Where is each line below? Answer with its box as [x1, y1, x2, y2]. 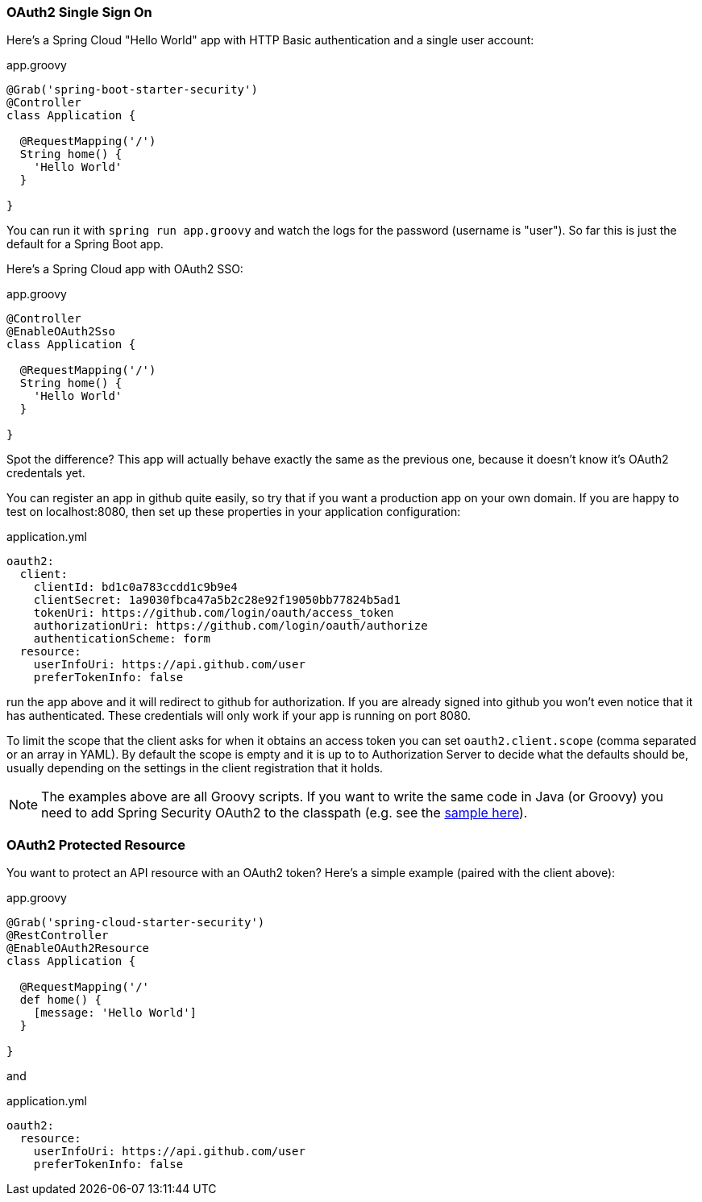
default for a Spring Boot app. [6, 237, 164, 252]
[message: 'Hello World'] [33, 1006, 197, 1020]
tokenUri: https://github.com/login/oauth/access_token [33, 606, 394, 620]
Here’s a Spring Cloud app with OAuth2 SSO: [6, 262, 243, 277]
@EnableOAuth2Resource [6, 942, 150, 955]
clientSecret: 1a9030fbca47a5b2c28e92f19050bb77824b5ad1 [33, 593, 401, 607]
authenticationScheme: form [33, 632, 210, 646]
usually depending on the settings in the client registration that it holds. [6, 761, 384, 776]
